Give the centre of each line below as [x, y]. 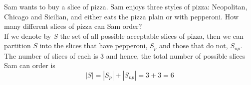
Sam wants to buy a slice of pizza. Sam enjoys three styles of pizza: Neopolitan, [126, 6]
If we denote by [28, 36]
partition [17, 45]
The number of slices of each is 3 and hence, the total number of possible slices [125, 55]
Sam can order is [30, 65]
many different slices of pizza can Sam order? [73, 26]
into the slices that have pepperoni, [94, 45]
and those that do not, [193, 45]
